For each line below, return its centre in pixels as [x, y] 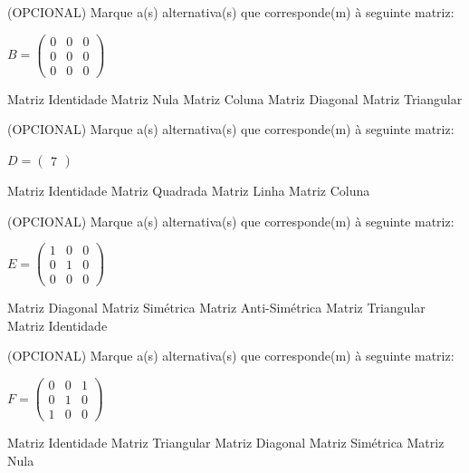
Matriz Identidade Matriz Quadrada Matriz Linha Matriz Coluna [189, 190]
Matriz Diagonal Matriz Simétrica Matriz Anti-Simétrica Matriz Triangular [216, 308]
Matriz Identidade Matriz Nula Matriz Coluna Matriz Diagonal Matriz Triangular [235, 98]
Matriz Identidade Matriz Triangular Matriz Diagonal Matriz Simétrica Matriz [226, 443]
